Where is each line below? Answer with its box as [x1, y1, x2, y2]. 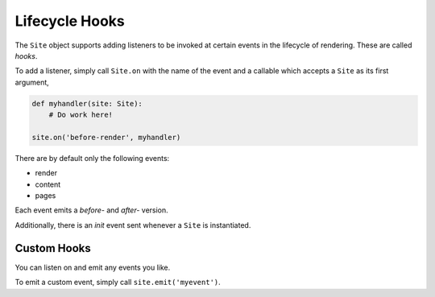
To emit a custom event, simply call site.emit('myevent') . [14, 278, 221, 287]
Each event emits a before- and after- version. [14, 205, 168, 215]
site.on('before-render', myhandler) [31, 133, 181, 142]
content [35, 179, 61, 189]
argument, [14, 77, 50, 87]
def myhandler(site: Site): [31, 99, 143, 108]
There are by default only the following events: [14, 153, 170, 163]
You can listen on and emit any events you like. [14, 262, 171, 272]
